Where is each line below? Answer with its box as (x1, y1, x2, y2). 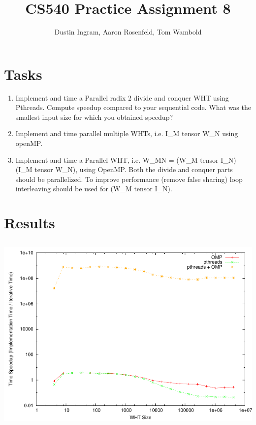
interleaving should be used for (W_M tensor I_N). (15, 183, 172, 194)
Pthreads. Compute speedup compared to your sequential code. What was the (15, 102, 251, 112)
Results (4, 212, 55, 233)
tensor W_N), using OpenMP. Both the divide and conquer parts (34, 164, 233, 175)
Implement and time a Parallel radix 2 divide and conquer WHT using (15, 92, 229, 103)
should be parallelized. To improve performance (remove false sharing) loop (15, 174, 243, 184)
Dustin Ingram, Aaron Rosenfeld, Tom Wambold (54, 27, 202, 37)
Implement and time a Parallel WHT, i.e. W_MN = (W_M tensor (15, 154, 219, 165)
